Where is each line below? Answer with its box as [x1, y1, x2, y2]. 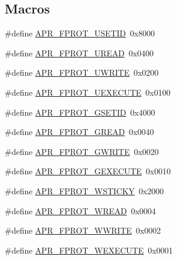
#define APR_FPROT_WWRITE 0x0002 [5, 224, 161, 237]
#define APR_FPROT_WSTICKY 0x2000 [5, 184, 164, 197]
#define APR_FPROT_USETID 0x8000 [5, 27, 155, 39]
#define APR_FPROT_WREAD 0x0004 [5, 204, 156, 217]
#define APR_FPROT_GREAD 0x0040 [5, 126, 154, 138]
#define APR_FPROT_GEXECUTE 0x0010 [5, 165, 171, 177]
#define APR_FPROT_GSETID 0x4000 [5, 106, 155, 118]
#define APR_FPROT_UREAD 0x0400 [5, 46, 154, 59]
